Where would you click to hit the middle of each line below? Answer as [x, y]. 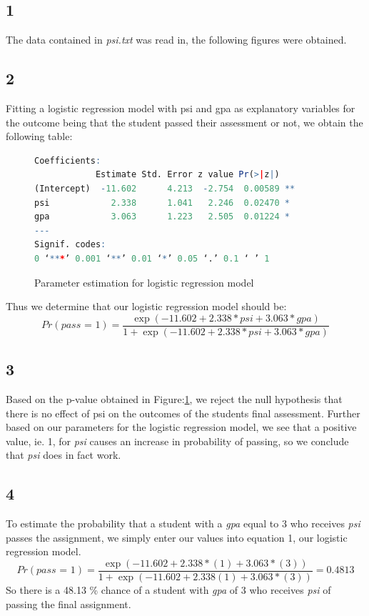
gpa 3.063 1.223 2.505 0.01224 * [162, 217]
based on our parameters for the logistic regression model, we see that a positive [181, 427]
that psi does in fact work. [64, 455]
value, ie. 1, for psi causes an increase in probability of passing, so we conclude [177, 441]
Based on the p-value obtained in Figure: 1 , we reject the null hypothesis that [174, 398]
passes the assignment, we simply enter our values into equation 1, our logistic [177, 537]
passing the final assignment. [69, 603]
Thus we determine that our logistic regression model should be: [146, 306]
